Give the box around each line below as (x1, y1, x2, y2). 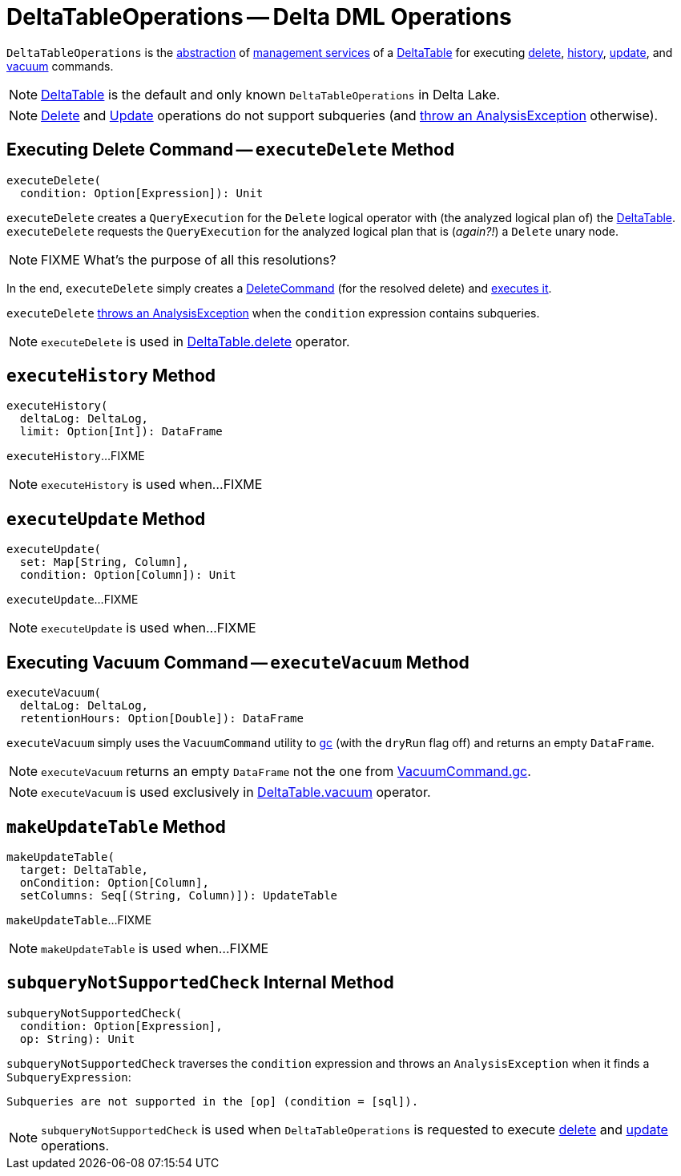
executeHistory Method (6, 366, 216, 386)
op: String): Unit (19, 1032, 135, 1045)
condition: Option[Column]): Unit (19, 568, 236, 582)
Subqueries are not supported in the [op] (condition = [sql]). (6, 1094, 419, 1108)
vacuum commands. (6, 59, 114, 73)
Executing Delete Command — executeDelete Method (6, 139, 455, 160)
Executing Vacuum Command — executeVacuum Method (6, 652, 469, 673)
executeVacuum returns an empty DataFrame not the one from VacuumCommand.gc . (41, 763, 531, 780)
